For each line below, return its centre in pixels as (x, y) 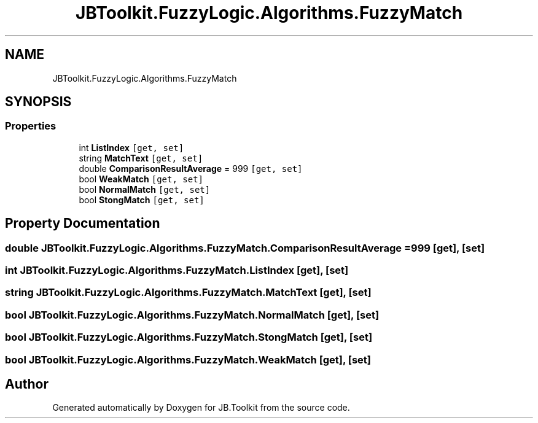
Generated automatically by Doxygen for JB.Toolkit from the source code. (201, 408)
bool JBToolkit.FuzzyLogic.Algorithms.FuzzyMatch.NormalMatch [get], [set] (192, 315)
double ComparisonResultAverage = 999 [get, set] (191, 168)
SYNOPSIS (38, 102)
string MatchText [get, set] (141, 158)
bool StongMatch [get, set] (142, 200)
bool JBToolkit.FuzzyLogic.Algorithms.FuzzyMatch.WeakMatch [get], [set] (188, 359)
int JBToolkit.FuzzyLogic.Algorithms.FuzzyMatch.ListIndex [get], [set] (177, 270)
